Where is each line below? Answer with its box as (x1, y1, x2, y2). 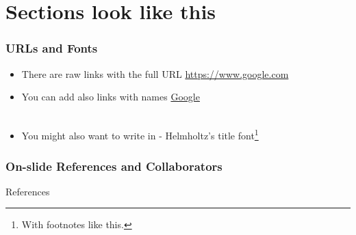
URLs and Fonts (5, 40, 98, 57)
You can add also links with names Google (21, 89, 200, 104)
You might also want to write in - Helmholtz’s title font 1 (21, 126, 259, 143)
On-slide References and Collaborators (5, 157, 222, 174)
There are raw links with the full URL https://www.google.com (21, 66, 289, 81)
